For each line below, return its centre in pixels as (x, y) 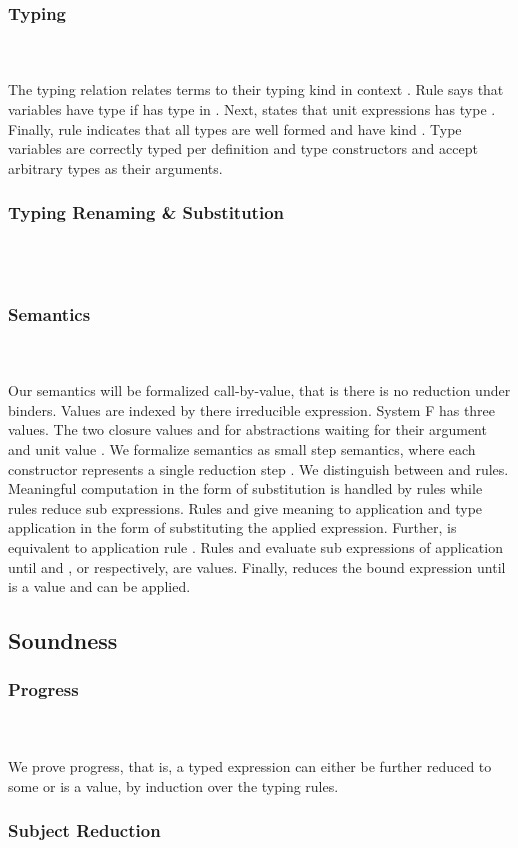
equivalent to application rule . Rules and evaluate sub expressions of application (255, 546)
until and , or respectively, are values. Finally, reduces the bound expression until (257, 566)
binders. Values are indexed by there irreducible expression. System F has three (252, 409)
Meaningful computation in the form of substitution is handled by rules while (245, 488)
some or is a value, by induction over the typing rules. (173, 785)
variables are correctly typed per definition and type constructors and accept (243, 148)
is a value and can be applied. (99, 586)
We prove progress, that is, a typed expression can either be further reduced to (250, 765)
